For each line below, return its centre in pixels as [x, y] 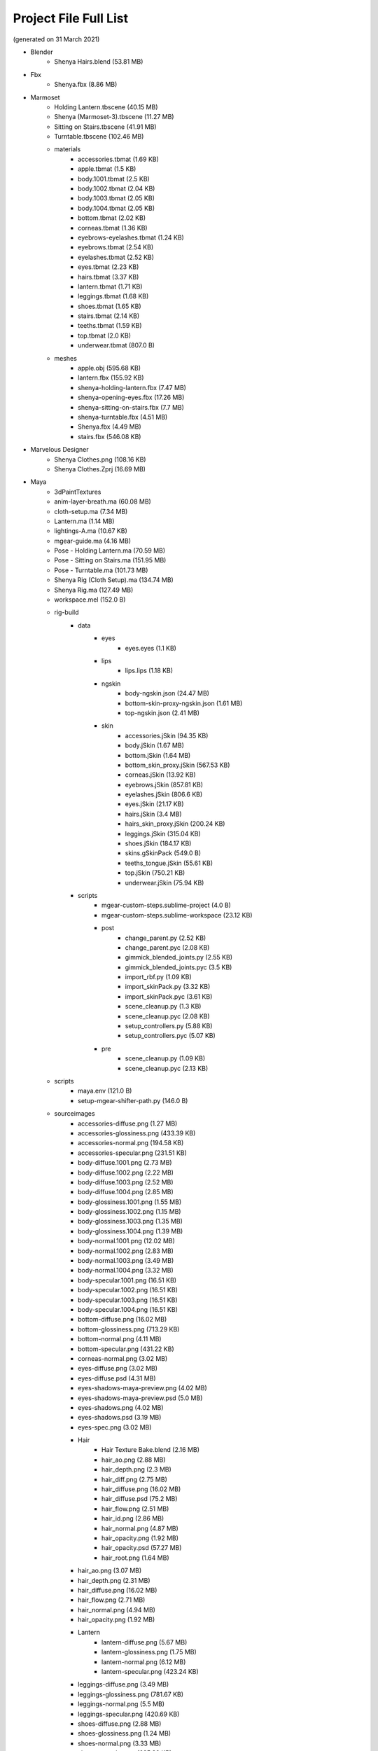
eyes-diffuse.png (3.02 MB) [118, 1369]
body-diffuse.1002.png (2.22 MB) [126, 1172]
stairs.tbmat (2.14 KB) [109, 316]
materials [68, 149]
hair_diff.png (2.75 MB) [134, 1479]
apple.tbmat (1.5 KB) [107, 169]
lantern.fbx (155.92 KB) [111, 378]
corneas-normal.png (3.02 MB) [123, 1358]
